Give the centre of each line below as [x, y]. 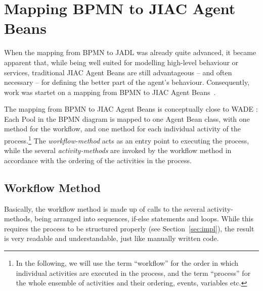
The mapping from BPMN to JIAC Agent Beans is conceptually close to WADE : [131, 109]
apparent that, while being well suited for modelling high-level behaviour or [121, 62]
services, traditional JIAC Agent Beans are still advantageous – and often [118, 72]
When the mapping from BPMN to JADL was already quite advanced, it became [130, 52]
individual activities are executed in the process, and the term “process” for [133, 273]
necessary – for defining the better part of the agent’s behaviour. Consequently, [127, 82]
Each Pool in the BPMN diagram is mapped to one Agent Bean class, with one [127, 118]
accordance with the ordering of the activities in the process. [98, 160]
